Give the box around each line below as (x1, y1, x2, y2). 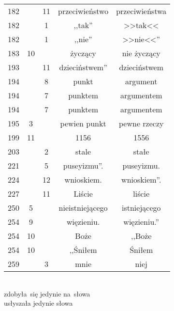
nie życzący (122, 47, 160, 59)
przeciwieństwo (58, 5, 109, 16)
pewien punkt (60, 118, 106, 129)
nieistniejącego (58, 202, 108, 213)
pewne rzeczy (119, 118, 164, 129)
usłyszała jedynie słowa (4, 298, 73, 308)
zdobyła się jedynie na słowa (4, 288, 90, 298)
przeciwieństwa (116, 5, 167, 16)
